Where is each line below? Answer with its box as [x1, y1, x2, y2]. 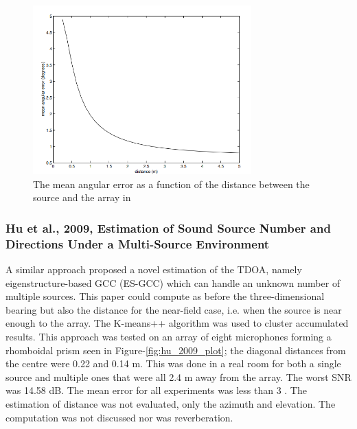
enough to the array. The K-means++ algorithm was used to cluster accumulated [5, 316, 349, 330]
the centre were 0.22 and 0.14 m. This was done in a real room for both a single [5, 356, 341, 371]
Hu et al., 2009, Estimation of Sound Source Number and [5, 219, 331, 236]
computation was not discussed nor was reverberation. [5, 410, 233, 424]
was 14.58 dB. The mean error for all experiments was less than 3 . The [5, 383, 307, 397]
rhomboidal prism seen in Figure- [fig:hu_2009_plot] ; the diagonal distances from [5, 343, 346, 357]
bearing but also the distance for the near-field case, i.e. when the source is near [5, 302, 342, 316]
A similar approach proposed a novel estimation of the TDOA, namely [5, 262, 302, 277]
